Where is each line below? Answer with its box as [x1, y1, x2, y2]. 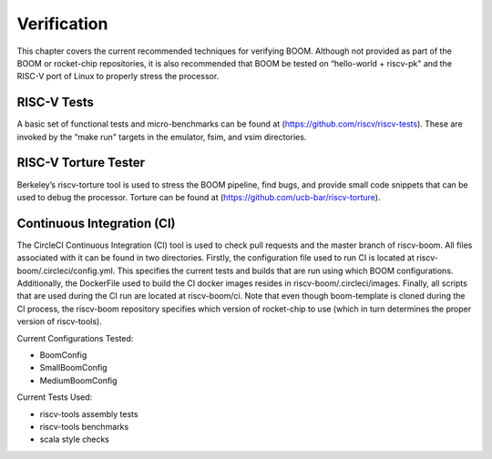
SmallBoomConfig [39, 362, 108, 373]
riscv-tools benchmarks [39, 421, 129, 432]
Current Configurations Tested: [16, 332, 134, 343]
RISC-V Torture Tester [16, 155, 146, 170]
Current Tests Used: [16, 392, 93, 403]
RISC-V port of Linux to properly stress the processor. [16, 71, 220, 82]
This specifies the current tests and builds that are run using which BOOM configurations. [117, 265, 454, 276]
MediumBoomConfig [39, 374, 118, 386]
